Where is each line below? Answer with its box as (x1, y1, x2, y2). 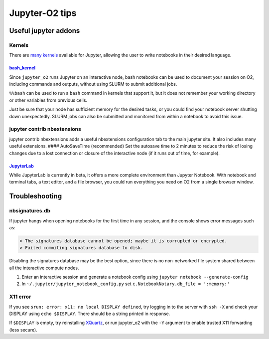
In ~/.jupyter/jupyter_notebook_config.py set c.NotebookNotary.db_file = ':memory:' (21, 281, 230, 287)
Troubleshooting (9, 192, 62, 200)
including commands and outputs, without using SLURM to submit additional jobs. (9, 81, 177, 87)
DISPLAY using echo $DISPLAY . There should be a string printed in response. (9, 311, 170, 317)
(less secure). (9, 327, 37, 333)
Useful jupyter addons (9, 26, 80, 35)
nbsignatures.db (9, 207, 51, 214)
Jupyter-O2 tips (9, 7, 77, 18)
